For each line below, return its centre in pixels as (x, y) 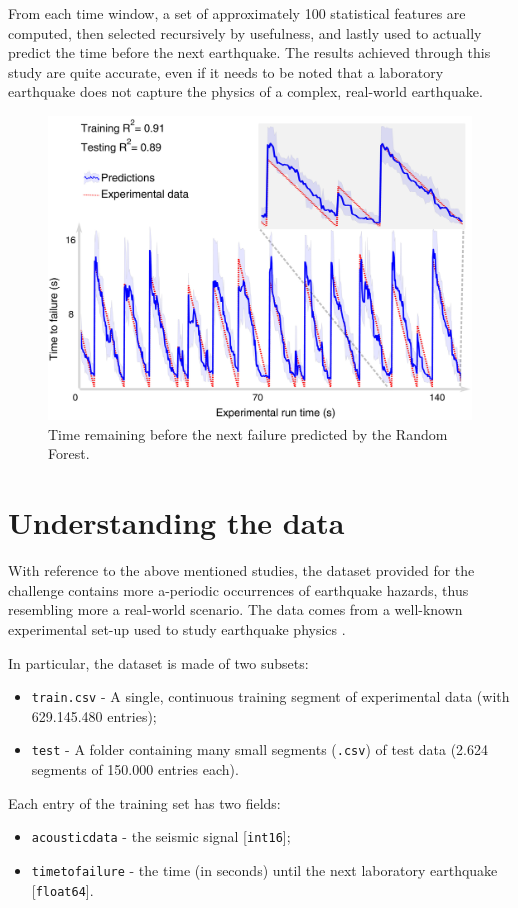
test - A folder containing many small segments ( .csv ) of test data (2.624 (260, 749)
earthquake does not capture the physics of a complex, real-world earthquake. (245, 91)
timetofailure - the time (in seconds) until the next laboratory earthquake (264, 869)
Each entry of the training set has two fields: (144, 802)
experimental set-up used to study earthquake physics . (177, 628)
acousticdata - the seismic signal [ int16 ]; (161, 836)
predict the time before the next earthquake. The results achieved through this (249, 52)
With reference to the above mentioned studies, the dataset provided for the (241, 570)
